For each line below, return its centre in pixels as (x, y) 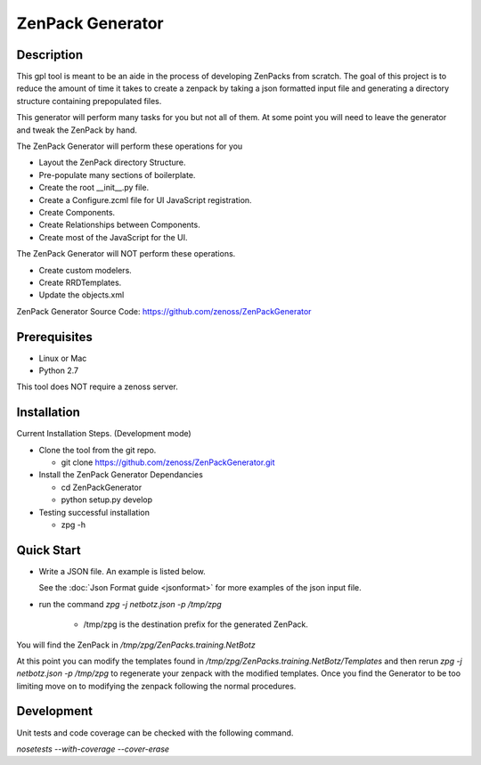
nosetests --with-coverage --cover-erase (93, 749)
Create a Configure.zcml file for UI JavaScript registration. (146, 199)
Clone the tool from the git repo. (98, 450)
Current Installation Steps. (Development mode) (104, 434)
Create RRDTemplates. (80, 282)
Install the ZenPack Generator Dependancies (121, 475)
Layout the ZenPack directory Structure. (112, 163)
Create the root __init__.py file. (94, 188)
